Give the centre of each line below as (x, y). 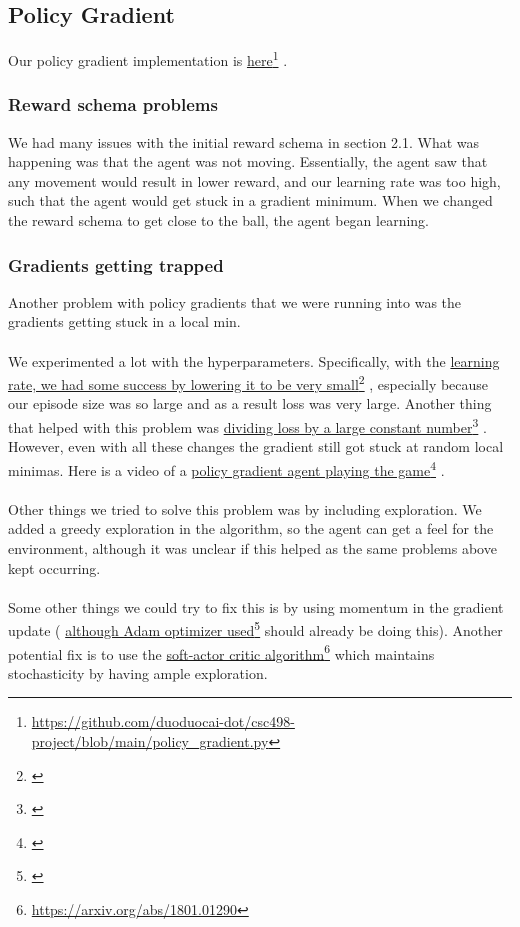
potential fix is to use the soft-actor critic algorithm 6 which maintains (221, 652)
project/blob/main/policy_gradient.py (150, 741)
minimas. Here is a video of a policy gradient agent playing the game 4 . (226, 468)
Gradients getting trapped (116, 264)
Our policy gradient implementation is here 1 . (148, 58)
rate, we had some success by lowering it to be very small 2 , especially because (248, 382)
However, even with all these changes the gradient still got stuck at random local (256, 446)
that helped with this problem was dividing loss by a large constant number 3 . (247, 425)
